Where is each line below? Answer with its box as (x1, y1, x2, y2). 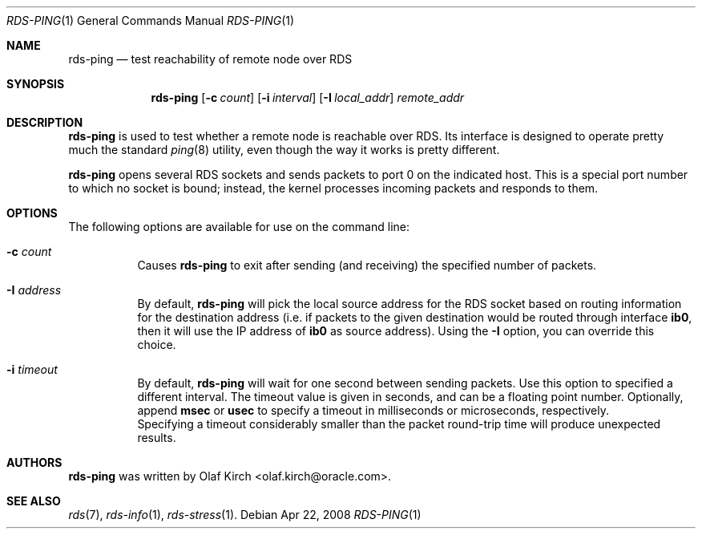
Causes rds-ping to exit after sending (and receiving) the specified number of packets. (137, 258, 597, 272)
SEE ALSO (6, 494, 61, 508)
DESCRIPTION (6, 116, 83, 129)
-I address (6, 283, 62, 297)
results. (137, 431, 176, 444)
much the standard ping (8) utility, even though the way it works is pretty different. (68, 143, 500, 156)
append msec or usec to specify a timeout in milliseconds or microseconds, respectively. (137, 403, 610, 417)
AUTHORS (6, 456, 63, 469)
